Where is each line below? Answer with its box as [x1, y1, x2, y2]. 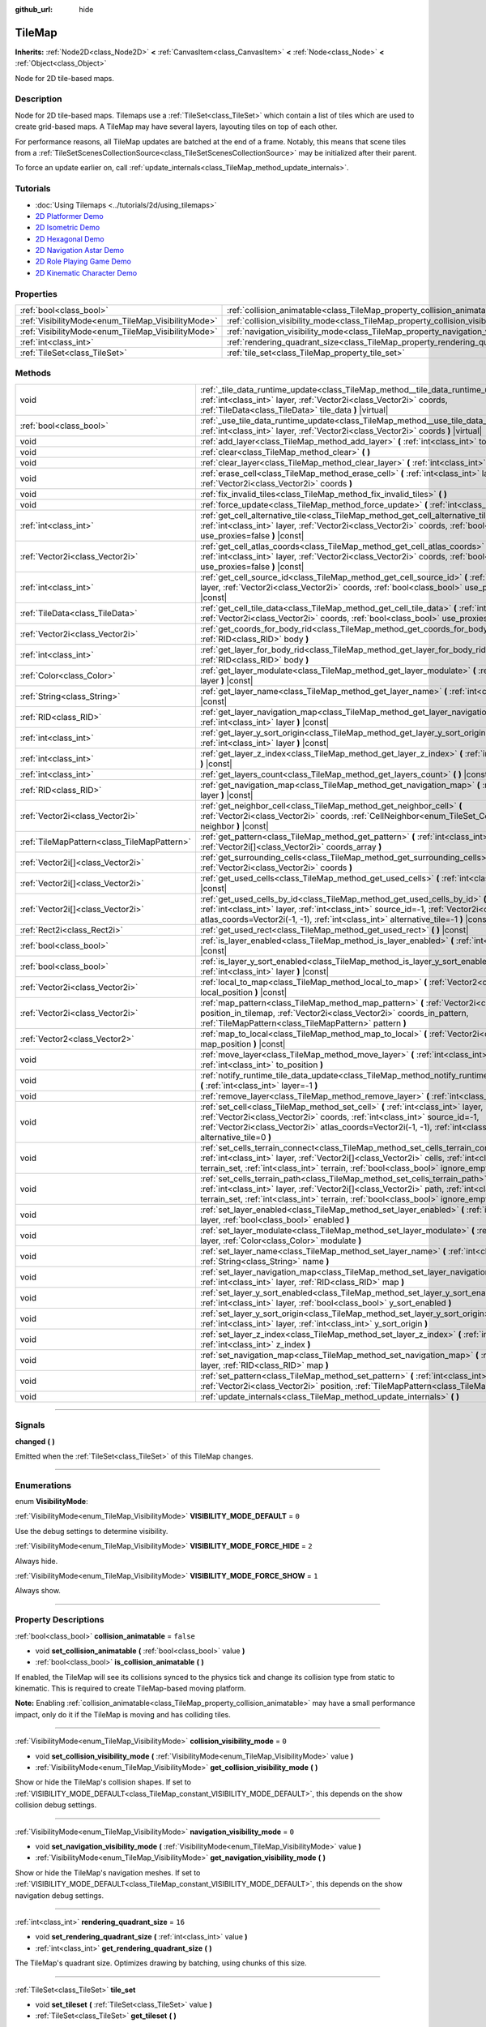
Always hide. [15, 1556, 58, 1566]
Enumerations [15, 1480, 72, 1491]
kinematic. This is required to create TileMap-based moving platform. [15, 1683, 246, 1694]
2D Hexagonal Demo [35, 234, 104, 243]
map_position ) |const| [199, 1038, 286, 1049]
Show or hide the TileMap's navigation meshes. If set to [15, 1867, 201, 1877]
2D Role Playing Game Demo [35, 256, 131, 267]
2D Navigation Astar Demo [35, 246, 125, 255]
